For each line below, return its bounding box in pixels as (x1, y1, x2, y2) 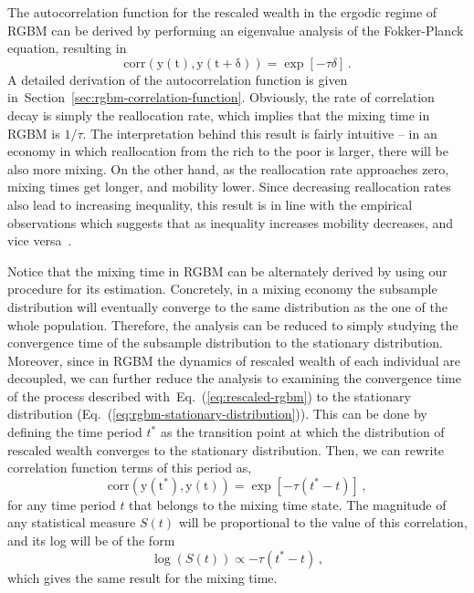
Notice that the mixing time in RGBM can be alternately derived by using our (7, 261, 448, 280)
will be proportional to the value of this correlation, (178, 513, 468, 532)
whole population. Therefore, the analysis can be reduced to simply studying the (7, 315, 458, 334)
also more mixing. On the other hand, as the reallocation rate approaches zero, (7, 159, 449, 178)
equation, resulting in (7, 38, 127, 57)
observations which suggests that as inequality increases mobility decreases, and (7, 213, 454, 232)
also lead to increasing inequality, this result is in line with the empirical (7, 194, 413, 213)
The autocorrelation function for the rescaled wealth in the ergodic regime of (7, 3, 437, 21)
